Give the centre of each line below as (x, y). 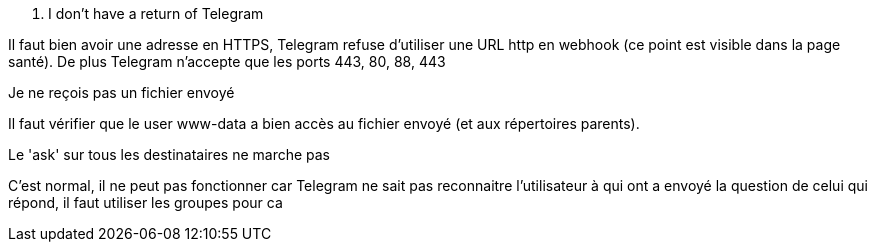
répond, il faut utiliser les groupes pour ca (145, 202)
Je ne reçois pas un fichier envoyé (121, 92)
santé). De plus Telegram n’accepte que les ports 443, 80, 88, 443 (227, 61)
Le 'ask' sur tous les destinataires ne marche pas (169, 154)
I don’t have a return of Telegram (156, 13)
